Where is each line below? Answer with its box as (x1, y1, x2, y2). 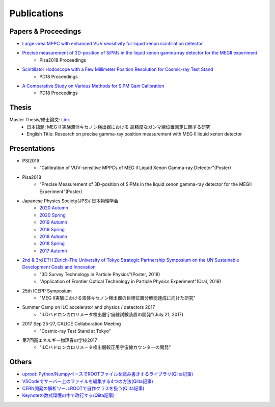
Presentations (9, 144, 56, 153)
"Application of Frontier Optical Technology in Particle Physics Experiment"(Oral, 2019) (39, 278, 222, 285)
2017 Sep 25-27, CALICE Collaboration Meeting (22, 321, 121, 327)
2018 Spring (39, 240, 65, 247)
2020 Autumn (39, 205, 69, 211)
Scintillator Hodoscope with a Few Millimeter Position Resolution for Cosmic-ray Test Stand (22, 66, 213, 72)
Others (9, 358, 32, 366)
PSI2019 (22, 158, 40, 164)
